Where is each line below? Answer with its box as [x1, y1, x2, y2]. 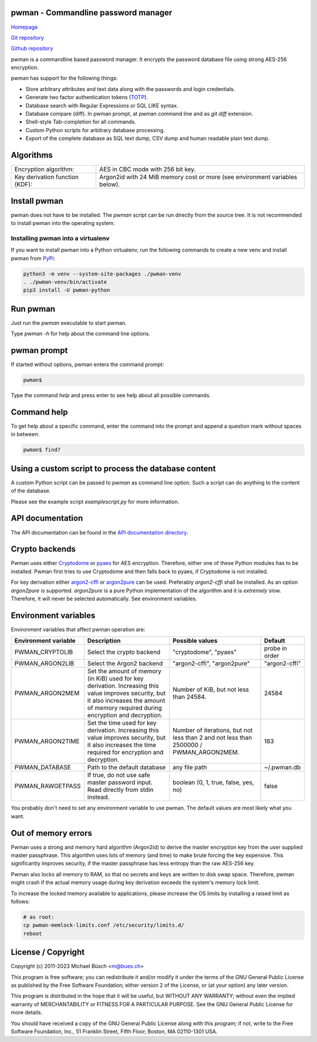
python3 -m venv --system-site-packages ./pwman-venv [23, 270, 181, 277]
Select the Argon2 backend [87, 660, 163, 668]
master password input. [87, 778, 153, 786]
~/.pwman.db [264, 764, 301, 772]
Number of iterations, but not [172, 726, 253, 734]
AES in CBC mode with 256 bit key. [99, 165, 196, 173]
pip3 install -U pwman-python [23, 287, 110, 294]
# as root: [23, 913, 55, 920]
